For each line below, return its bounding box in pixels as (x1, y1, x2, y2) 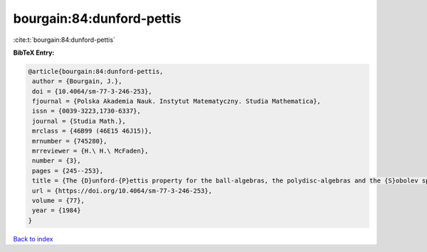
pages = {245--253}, (32, 167, 104, 175)
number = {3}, (32, 157, 81, 165)
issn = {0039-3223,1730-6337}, (32, 107, 142, 115)
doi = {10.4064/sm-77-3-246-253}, (32, 87, 152, 95)
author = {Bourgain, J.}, (32, 77, 122, 85)
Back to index (13, 234, 53, 243)
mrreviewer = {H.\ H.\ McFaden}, (32, 147, 149, 155)
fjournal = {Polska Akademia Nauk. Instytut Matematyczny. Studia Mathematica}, (32, 97, 322, 106)
